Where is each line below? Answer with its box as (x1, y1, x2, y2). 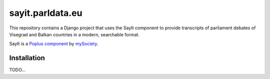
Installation (9, 54, 45, 62)
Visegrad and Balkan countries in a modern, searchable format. (9, 31, 140, 37)
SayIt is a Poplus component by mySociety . (9, 41, 98, 47)
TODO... (9, 67, 26, 73)
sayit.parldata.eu (9, 7, 82, 18)
